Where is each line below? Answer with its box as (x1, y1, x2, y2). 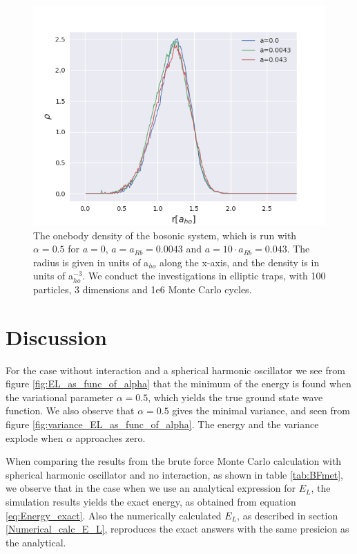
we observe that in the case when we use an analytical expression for (6, 481, 296, 495)
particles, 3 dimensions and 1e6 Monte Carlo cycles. (33, 281, 252, 296)
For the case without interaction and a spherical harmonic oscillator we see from (6, 362, 345, 377)
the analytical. (6, 535, 66, 549)
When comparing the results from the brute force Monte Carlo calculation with (6, 454, 342, 468)
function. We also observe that (6, 403, 135, 418)
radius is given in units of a (33, 255, 149, 269)
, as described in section (237, 508, 338, 522)
